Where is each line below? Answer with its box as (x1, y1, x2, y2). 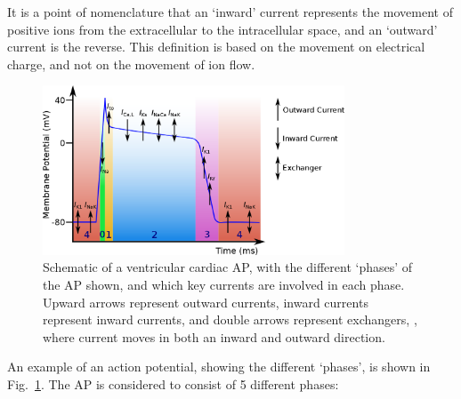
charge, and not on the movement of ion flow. (7, 54, 255, 73)
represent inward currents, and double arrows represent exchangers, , (43, 310, 417, 329)
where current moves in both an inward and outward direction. (43, 327, 385, 346)
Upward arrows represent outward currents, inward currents (43, 292, 368, 311)
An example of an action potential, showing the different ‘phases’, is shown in (7, 357, 431, 376)
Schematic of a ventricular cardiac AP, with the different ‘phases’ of (43, 258, 413, 276)
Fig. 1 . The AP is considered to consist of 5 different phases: (7, 374, 339, 393)
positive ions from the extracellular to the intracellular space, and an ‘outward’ (7, 20, 438, 38)
